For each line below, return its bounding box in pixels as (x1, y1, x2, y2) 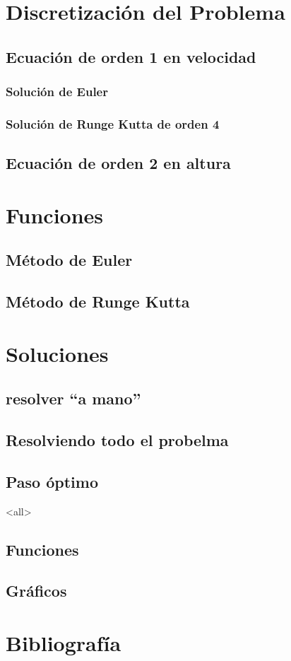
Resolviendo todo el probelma (6, 429, 229, 451)
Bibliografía (6, 628, 121, 657)
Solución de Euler (6, 83, 108, 100)
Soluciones (6, 339, 109, 368)
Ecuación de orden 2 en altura (6, 152, 231, 174)
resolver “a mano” (6, 387, 141, 409)
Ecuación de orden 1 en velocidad (6, 45, 256, 67)
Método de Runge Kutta (6, 291, 190, 312)
